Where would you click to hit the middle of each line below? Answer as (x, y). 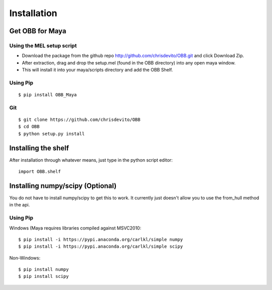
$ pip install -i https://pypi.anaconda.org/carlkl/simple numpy (101, 239)
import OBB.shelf (40, 172)
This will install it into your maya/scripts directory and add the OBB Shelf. (97, 70)
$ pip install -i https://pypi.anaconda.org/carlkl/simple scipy (101, 246)
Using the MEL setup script (43, 45)
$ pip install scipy (44, 276)
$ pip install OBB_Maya (48, 95)
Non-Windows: (25, 258)
